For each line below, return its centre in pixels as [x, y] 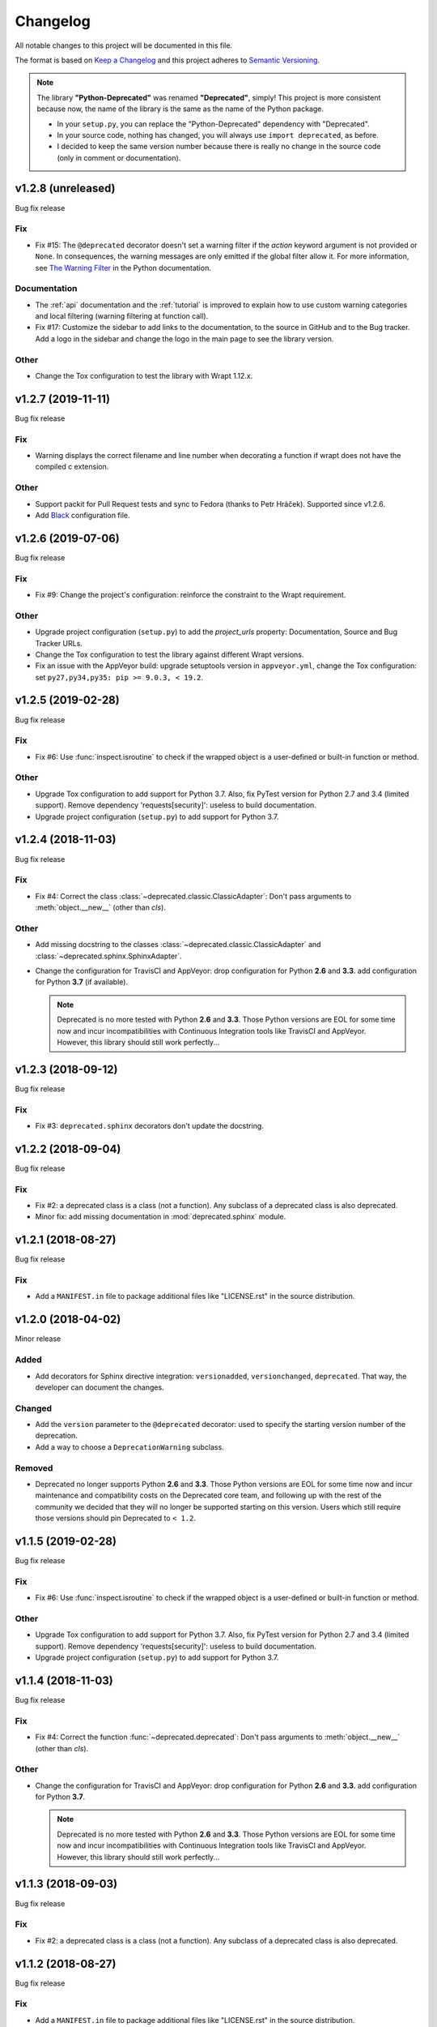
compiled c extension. [72, 467]
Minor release [38, 1339]
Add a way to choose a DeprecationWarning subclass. [129, 1446]
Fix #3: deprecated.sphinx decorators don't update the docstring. [150, 1126]
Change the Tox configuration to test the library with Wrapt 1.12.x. [144, 375]
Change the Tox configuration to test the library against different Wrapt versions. [170, 654]
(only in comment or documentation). [119, 157]
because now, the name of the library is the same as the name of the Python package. [180, 109]
